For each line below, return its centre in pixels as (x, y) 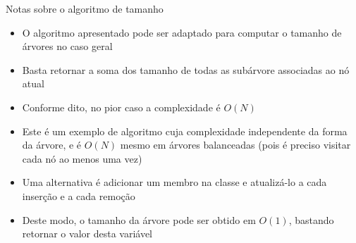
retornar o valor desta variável (87, 233)
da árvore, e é (52, 145)
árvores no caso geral (67, 46)
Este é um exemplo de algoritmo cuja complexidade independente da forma (185, 131)
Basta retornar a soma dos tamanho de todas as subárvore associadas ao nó (186, 69)
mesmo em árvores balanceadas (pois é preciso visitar (235, 145)
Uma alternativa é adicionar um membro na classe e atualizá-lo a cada (174, 182)
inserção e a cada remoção (79, 195)
